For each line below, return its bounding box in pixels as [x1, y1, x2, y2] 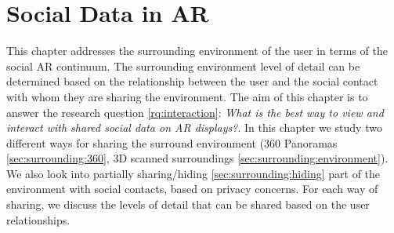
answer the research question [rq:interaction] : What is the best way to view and [6, 104, 384, 120]
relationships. [6, 211, 70, 228]
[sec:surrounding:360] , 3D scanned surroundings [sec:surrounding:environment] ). [6, 150, 389, 166]
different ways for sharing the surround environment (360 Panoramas [6, 134, 338, 151]
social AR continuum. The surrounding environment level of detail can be [6, 57, 360, 74]
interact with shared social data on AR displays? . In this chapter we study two [6, 119, 382, 136]
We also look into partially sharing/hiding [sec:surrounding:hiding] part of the [6, 165, 381, 181]
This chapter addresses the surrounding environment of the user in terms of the [6, 42, 388, 59]
